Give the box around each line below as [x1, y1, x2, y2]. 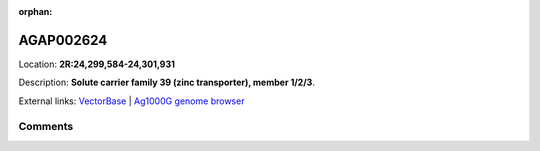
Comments [18, 120, 74, 134]
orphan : [18, 6, 53, 17]
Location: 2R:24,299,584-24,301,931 [18, 58, 175, 70]
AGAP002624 [18, 31, 108, 49]
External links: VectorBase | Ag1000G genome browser [18, 95, 245, 107]
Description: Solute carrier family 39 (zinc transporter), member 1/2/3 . [18, 76, 315, 89]
